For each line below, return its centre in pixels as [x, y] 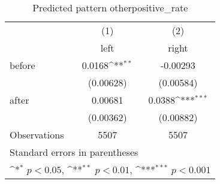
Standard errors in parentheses [74, 152]
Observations [37, 135]
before [22, 65]
